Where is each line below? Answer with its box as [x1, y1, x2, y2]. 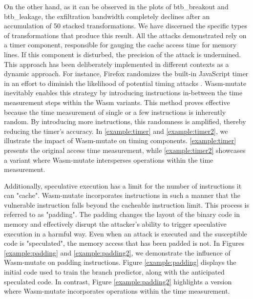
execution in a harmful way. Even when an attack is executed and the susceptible [4, 228, 247, 238]
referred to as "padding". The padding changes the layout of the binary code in [4, 209, 240, 219]
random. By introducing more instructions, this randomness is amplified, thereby [4, 116, 246, 127]
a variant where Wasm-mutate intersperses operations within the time [4, 154, 213, 165]
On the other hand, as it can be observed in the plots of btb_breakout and [4, 1, 229, 11]
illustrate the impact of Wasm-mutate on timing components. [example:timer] [4, 135, 236, 146]
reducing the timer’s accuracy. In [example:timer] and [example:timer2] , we [4, 126, 228, 136]
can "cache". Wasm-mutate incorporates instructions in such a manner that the [4, 190, 240, 200]
